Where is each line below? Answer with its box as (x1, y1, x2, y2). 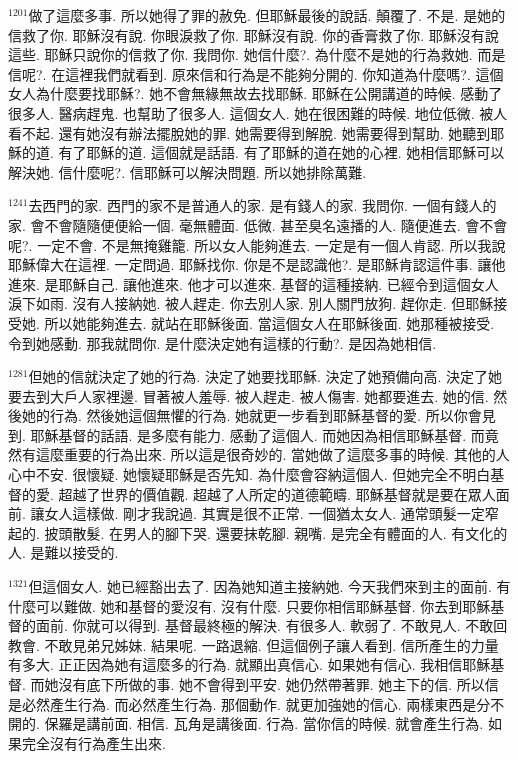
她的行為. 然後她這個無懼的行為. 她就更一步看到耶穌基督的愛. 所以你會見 (21, 405, 496, 426)
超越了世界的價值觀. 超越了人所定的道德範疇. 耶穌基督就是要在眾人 (58, 483, 496, 504)
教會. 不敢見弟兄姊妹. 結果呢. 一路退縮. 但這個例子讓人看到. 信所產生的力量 (8, 634, 499, 655)
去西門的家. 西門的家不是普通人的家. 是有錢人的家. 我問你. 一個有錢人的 (28, 195, 497, 216)
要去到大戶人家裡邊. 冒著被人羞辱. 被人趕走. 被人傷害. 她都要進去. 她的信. (8, 385, 489, 406)
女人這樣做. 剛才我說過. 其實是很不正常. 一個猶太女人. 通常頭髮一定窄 (44, 503, 499, 524)
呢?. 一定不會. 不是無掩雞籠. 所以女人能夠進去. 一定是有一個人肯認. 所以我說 (8, 234, 506, 255)
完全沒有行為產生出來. (21, 732, 166, 753)
